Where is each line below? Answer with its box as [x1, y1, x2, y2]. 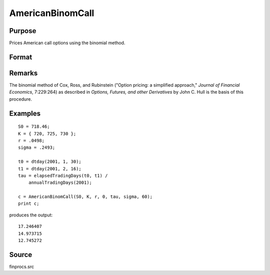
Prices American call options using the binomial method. [9, 40, 125, 46]
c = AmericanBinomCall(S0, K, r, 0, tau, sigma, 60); [18, 194, 152, 200]
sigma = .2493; [18, 145, 55, 150]
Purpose [9, 27, 36, 35]
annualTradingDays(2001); [28, 180, 92, 185]
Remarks [9, 69, 38, 77]
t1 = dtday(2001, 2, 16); [18, 166, 82, 171]
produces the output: [9, 212, 53, 218]
